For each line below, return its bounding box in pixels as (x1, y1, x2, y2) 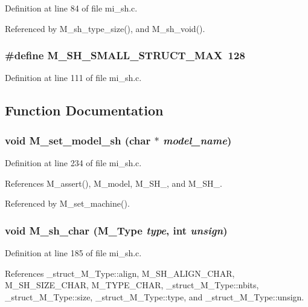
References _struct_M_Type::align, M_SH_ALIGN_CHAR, (5, 267, 235, 279)
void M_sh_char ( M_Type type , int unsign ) (5, 222, 228, 238)
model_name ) (162, 132, 232, 147)
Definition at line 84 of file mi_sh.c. (5, 2, 138, 14)
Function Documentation (5, 101, 164, 120)
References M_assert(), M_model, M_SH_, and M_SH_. (5, 176, 222, 189)
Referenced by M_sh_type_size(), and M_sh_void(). (5, 22, 205, 34)
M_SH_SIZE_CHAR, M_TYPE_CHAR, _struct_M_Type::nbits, (5, 279, 259, 291)
